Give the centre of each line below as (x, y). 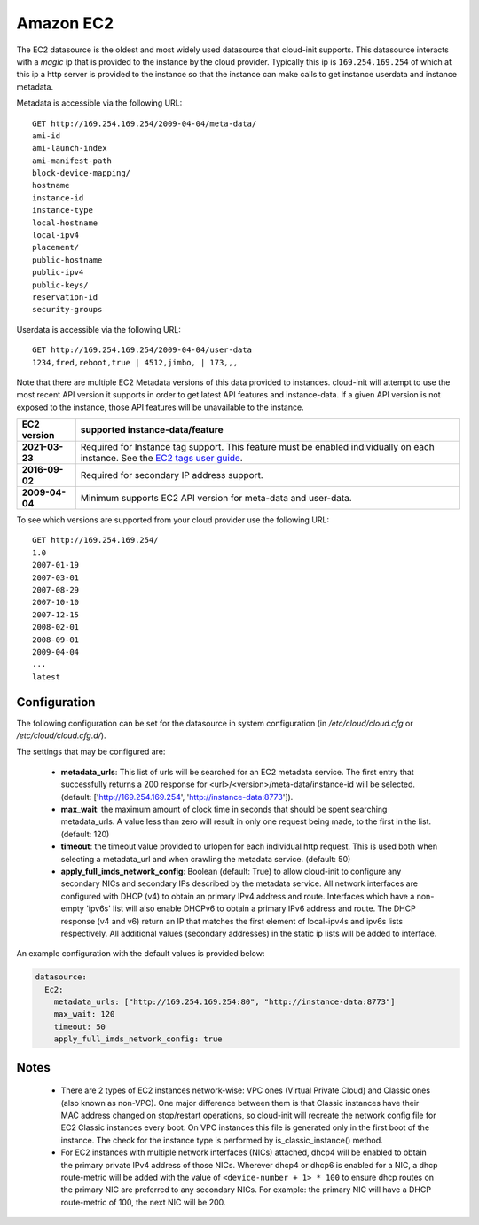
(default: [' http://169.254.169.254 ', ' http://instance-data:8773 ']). (177, 797)
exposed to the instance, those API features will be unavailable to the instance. (161, 407)
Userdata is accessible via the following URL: (98, 329)
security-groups (67, 310)
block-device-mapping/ (82, 173)
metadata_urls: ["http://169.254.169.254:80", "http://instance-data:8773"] (224, 1002)
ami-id (47, 136)
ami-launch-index (70, 148)
